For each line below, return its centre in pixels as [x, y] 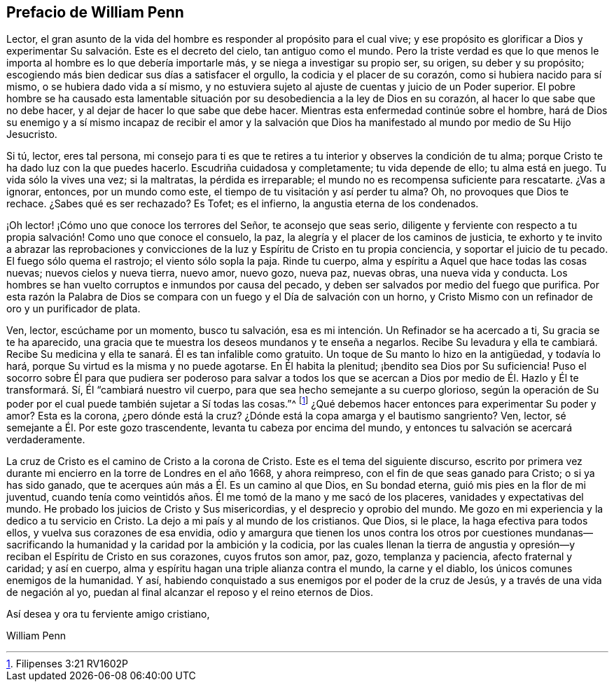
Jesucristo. [32, 134]
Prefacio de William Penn [95, 12]
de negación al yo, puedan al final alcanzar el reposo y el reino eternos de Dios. [190, 592]
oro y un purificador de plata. [74, 309]
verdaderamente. [46, 440]
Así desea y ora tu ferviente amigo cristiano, [108, 614]
